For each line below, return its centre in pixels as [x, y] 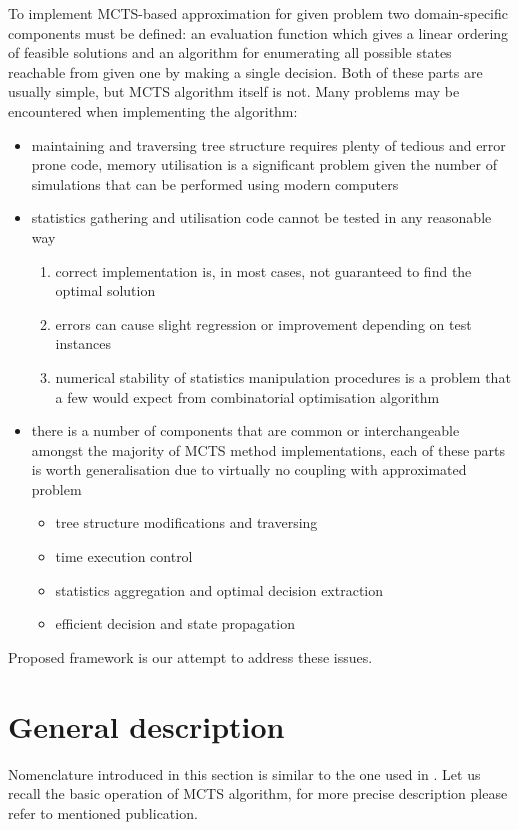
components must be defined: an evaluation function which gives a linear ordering [258, 32]
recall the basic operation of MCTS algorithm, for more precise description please [258, 793]
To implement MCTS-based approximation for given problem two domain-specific [258, 13]
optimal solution [105, 290]
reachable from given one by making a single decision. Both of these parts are [245, 71]
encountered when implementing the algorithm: [153, 110]
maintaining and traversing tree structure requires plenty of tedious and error [268, 144]
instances [83, 343]
